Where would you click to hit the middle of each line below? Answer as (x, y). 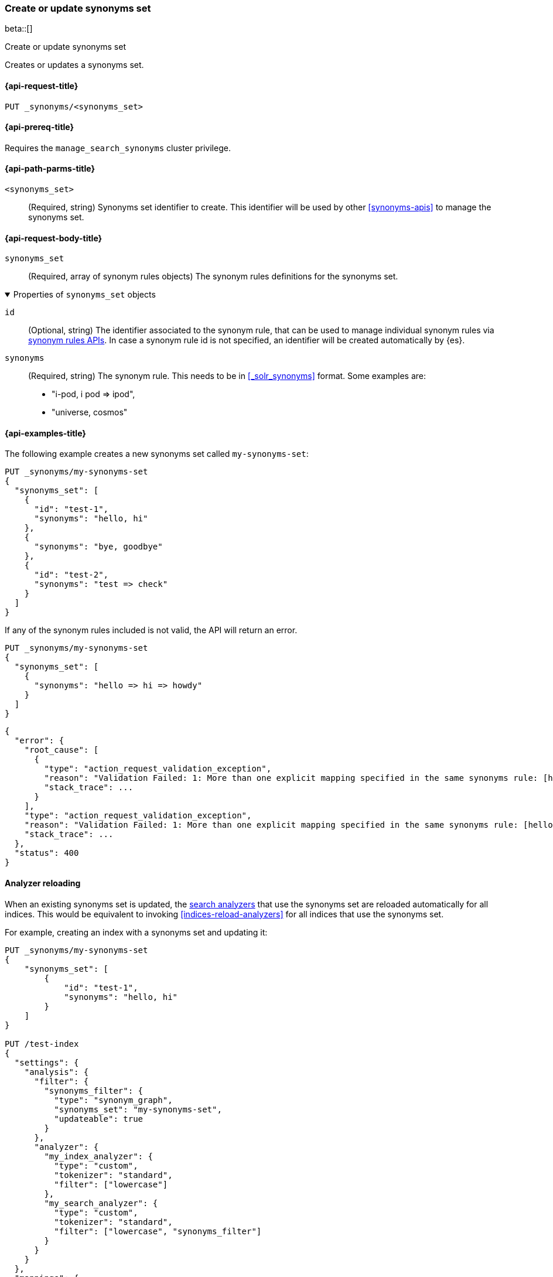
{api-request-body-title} (54, 238)
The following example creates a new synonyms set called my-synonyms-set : (157, 454)
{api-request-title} (42, 86)
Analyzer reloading (43, 883)
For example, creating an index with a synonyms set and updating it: (136, 932)
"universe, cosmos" (90, 412)
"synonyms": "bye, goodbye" (98, 547)
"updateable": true (99, 1119)
